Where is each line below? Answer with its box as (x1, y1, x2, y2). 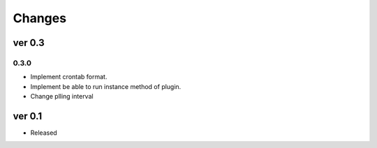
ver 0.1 (13, 110, 42, 122)
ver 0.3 (13, 37, 45, 49)
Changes (13, 10, 66, 26)
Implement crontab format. (30, 73, 108, 81)
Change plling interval (30, 92, 94, 101)
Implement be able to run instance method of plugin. (30, 82, 182, 90)
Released (30, 129, 57, 137)
